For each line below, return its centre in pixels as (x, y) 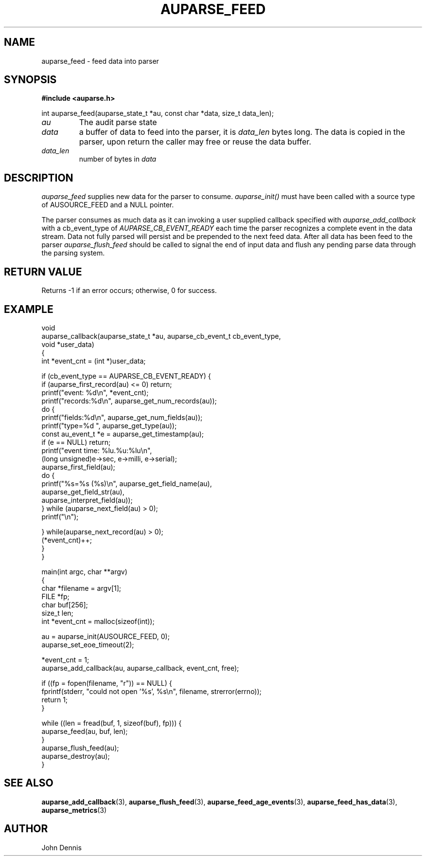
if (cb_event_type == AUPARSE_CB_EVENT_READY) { (126, 376)
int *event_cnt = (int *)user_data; (94, 361)
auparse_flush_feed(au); (80, 748)
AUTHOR (26, 829)
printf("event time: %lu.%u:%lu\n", (97, 450)
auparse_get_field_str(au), (83, 492)
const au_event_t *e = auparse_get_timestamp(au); (123, 434)
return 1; (55, 699)
